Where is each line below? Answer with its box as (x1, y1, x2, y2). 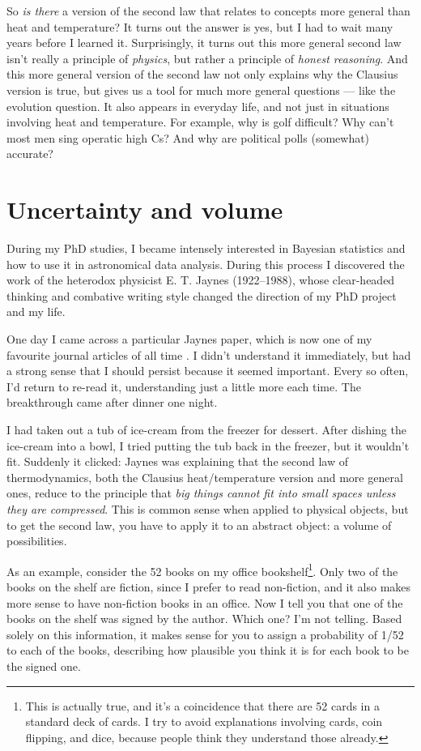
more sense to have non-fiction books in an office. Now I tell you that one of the (6, 594, 403, 611)
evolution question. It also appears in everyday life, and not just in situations (6, 97, 389, 114)
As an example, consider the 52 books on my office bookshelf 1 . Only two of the (6, 560, 398, 579)
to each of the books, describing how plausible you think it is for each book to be (6, 642, 410, 659)
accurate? (6, 145, 53, 162)
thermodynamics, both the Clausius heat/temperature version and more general (6, 468, 403, 485)
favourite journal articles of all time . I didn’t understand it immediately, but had (6, 346, 411, 363)
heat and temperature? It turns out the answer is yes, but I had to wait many (6, 18, 393, 35)
